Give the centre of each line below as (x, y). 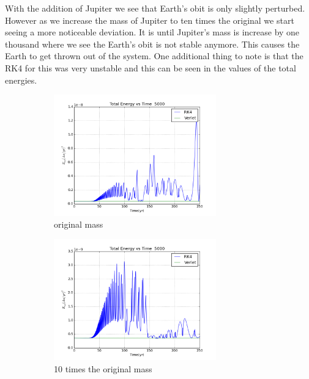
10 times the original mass (103, 368)
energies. (21, 80)
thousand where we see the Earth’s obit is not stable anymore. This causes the (152, 44)
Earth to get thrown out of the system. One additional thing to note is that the (154, 56)
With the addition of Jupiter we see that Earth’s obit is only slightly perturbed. (155, 8)
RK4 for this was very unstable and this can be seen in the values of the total (151, 67)
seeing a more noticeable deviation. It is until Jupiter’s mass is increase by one (152, 32)
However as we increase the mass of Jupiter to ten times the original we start (150, 20)
